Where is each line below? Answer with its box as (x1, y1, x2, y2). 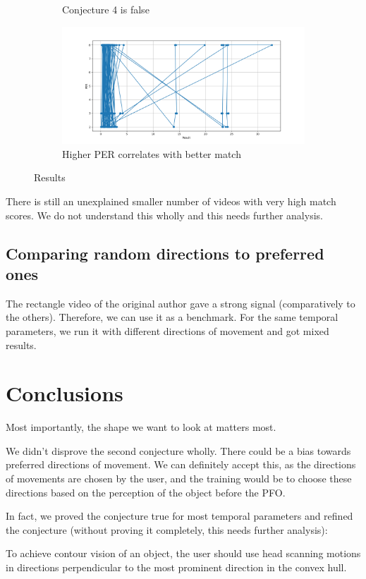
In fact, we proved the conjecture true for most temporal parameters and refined (6, 508, 353, 523)
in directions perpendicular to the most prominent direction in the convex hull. (6, 560, 347, 575)
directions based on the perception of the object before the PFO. (6, 484, 286, 499)
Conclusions (6, 379, 123, 408)
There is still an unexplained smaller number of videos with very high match (6, 194, 336, 208)
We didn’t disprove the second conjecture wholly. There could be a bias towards (6, 443, 351, 458)
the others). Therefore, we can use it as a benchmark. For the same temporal (6, 310, 338, 324)
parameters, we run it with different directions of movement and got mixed (6, 323, 329, 338)
